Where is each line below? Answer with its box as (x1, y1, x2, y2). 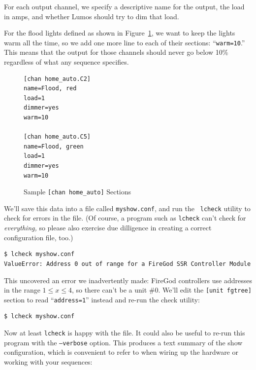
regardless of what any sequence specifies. (4, 57, 129, 67)
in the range (4, 285, 40, 295)
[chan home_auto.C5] (24, 133, 91, 141)
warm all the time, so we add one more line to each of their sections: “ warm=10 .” (4, 37, 245, 47)
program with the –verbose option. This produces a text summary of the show (4, 337, 243, 347)
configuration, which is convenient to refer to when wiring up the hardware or (4, 347, 238, 357)
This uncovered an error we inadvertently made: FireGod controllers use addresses (4, 275, 252, 285)
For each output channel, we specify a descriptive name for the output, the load (4, 1, 245, 11)
